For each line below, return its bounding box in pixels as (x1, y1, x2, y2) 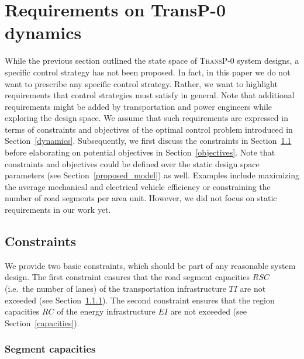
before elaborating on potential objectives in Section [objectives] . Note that (5, 146, 275, 158)
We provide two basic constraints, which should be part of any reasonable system (5, 259, 296, 271)
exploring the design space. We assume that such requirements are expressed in (5, 112, 288, 124)
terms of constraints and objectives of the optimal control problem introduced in (5, 123, 293, 135)
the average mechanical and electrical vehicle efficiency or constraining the (5, 180, 271, 192)
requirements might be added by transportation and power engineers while (5, 100, 272, 112)
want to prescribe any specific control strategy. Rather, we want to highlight (5, 77, 278, 89)
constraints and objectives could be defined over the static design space (5, 157, 260, 170)
